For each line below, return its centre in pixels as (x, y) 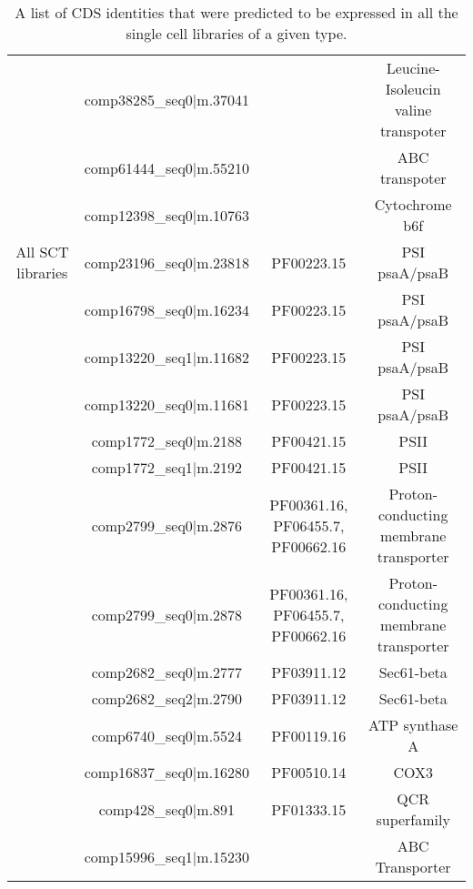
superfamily (413, 819)
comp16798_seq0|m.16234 (167, 309)
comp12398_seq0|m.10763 (167, 215)
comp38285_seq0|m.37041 (167, 99)
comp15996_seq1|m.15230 (167, 856)
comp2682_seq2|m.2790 (167, 698)
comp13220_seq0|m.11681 (167, 404)
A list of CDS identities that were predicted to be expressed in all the (236, 12)
